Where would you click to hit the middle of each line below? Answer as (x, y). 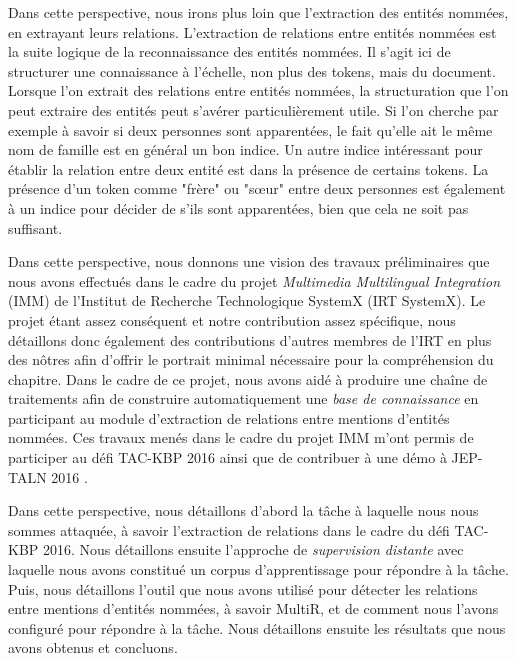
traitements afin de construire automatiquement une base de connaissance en (243, 398)
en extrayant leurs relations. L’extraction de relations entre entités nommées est (252, 31)
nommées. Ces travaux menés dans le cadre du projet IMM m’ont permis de (241, 437)
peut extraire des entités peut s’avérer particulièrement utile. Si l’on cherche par (253, 109)
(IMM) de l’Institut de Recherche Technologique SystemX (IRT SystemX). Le (247, 300)
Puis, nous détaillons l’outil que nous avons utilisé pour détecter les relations (243, 588)
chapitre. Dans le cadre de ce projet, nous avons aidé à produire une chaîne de (248, 378)
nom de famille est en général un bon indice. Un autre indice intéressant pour (245, 149)
